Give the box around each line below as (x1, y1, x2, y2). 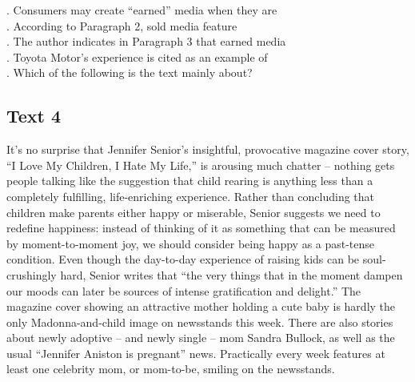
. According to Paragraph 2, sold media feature (6, 17, 237, 34)
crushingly (6, 266, 57, 283)
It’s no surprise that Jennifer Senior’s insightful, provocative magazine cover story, (6, 141, 409, 158)
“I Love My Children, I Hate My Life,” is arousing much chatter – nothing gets (6, 156, 395, 173)
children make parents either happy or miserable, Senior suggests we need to (6, 203, 381, 220)
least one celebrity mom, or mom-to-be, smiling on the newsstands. (6, 360, 335, 377)
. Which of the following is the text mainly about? (6, 64, 253, 81)
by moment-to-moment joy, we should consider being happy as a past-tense (6, 235, 375, 251)
